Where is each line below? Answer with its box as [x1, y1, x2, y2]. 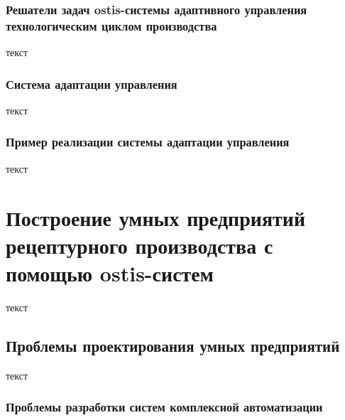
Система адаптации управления [6, 75, 177, 92]
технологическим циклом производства [6, 16, 217, 34]
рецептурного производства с [6, 230, 273, 259]
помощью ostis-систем [6, 258, 214, 287]
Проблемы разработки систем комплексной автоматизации [6, 398, 323, 416]
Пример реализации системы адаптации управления [6, 133, 290, 151]
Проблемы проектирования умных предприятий [6, 334, 340, 356]
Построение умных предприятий [6, 203, 306, 232]
